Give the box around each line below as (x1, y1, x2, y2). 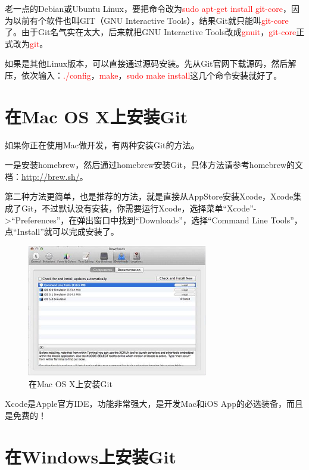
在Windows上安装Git (5, 444, 176, 468)
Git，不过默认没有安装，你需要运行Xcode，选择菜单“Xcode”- (21, 202, 257, 214)
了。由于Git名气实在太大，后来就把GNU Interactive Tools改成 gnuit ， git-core (5, 26, 296, 38)
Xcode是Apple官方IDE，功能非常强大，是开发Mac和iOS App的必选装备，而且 (5, 397, 303, 410)
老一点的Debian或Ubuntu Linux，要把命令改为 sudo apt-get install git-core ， (5, 2, 291, 14)
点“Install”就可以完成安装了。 (5, 225, 119, 238)
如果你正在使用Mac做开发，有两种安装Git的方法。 (5, 138, 199, 151)
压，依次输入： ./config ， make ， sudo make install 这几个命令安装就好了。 (5, 69, 282, 81)
